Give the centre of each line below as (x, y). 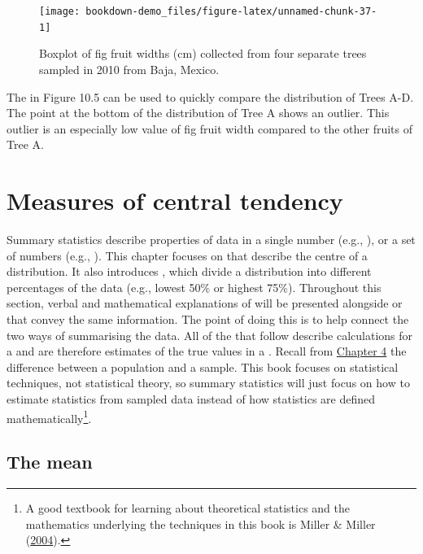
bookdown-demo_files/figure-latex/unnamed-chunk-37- (231, 11)
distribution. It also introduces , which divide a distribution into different (189, 271)
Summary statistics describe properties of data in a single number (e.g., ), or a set (211, 239)
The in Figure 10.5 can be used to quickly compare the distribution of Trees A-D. (210, 96)
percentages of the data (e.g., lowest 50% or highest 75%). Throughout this (194, 287)
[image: (60, 11)
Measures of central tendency (175, 201)
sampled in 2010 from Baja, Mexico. (129, 69)
